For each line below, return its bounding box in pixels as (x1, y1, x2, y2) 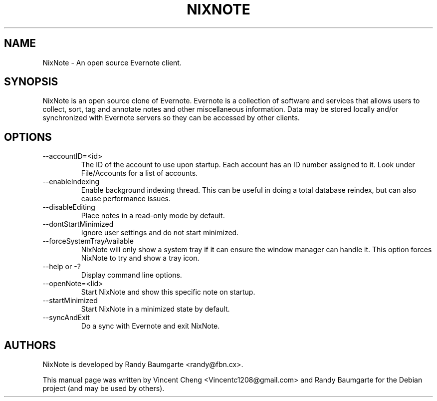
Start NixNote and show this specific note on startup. (81, 288, 255, 297)
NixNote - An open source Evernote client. (42, 58, 182, 67)
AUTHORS (4, 339, 56, 352)
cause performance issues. (81, 194, 171, 203)
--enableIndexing (42, 177, 100, 186)
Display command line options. (81, 271, 182, 280)
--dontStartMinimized (42, 220, 114, 229)
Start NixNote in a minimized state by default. (81, 305, 230, 314)
